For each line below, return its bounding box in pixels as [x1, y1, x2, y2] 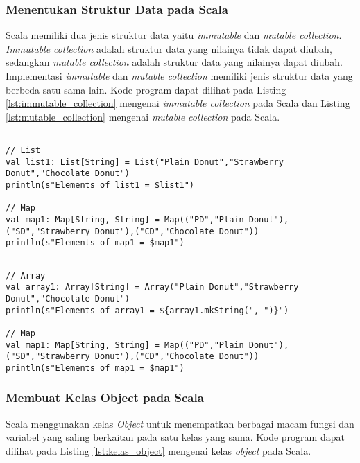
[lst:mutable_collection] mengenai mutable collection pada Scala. [6, 109, 280, 123]
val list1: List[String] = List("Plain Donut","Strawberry [6, 157, 284, 167]
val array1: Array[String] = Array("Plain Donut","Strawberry [6, 282, 299, 292]
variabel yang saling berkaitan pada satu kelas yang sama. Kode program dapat [6, 430, 345, 444]
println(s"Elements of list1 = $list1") [6, 180, 195, 190]
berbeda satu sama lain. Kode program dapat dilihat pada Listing [6, 82, 286, 96]
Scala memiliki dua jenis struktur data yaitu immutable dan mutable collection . [6, 28, 342, 42]
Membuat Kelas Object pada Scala [6, 389, 204, 406]
